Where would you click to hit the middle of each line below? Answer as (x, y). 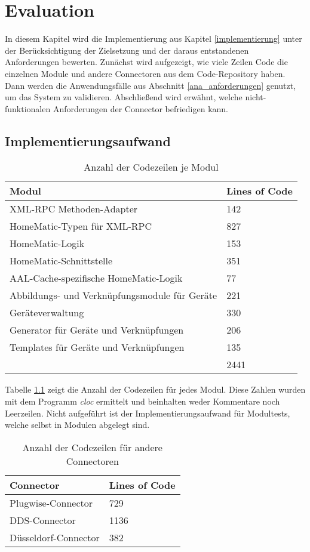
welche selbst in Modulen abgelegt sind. (77, 425)
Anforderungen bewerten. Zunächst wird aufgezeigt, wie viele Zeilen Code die (146, 62)
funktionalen (28, 108)
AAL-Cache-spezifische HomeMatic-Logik (96, 278)
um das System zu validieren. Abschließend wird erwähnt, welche (124, 97)
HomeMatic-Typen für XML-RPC (81, 226)
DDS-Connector (43, 520)
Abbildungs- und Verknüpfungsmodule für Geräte (113, 295)
